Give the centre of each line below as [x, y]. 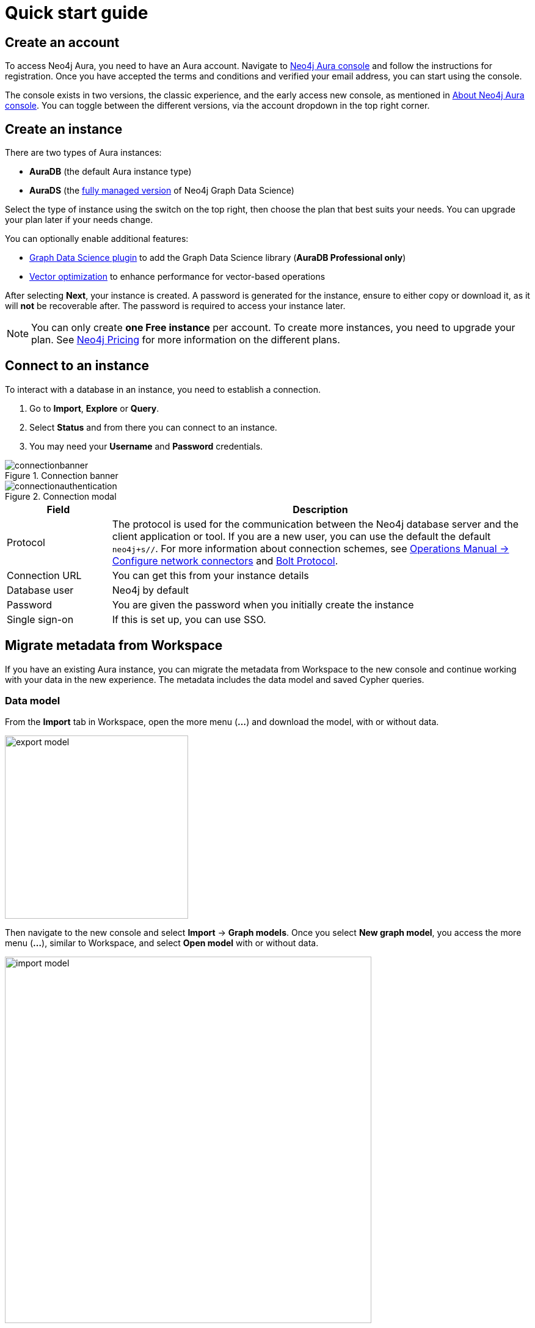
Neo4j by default [151, 590]
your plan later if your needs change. [79, 220]
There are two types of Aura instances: [83, 153]
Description [320, 509]
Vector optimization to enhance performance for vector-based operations [177, 277]
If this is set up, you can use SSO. [189, 619]
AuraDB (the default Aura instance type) [111, 172]
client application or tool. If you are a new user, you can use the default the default [301, 536]
